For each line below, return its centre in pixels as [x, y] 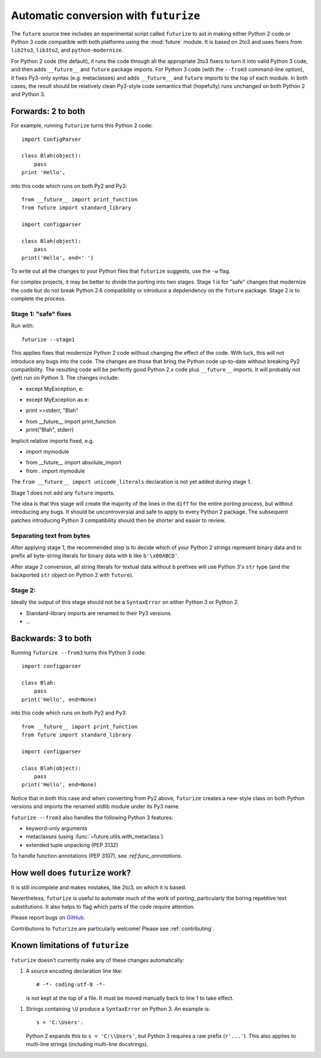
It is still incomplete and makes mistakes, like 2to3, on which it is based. [99, 887]
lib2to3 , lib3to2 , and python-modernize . [67, 50]
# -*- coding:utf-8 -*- [71, 985]
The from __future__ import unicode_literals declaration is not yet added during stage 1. [131, 482]
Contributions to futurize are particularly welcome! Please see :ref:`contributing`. [113, 928]
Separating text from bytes [51, 536]
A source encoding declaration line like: [74, 971]
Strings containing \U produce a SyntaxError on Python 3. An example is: [118, 1009]
